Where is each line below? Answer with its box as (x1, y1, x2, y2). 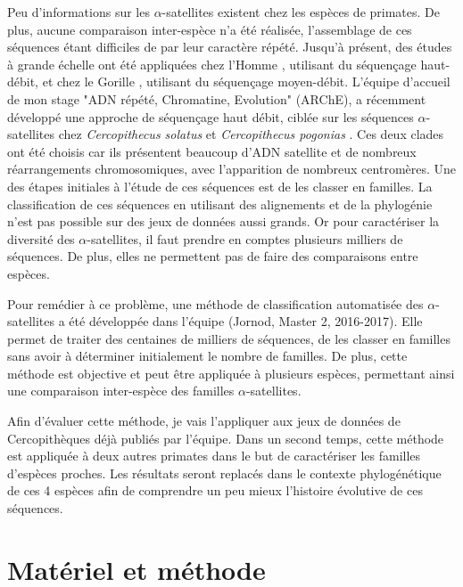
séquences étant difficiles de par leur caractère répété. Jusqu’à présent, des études (7, 37, 452, 56)
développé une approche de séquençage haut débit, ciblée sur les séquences (7, 107, 414, 126)
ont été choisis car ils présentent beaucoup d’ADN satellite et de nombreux (7, 142, 417, 160)
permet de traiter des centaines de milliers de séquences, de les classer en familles (7, 329, 451, 347)
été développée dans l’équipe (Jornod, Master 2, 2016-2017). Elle (69, 312, 423, 330)
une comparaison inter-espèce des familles (7, 381, 235, 400)
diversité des (7, 229, 75, 248)
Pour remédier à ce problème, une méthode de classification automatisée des (7, 294, 424, 313)
